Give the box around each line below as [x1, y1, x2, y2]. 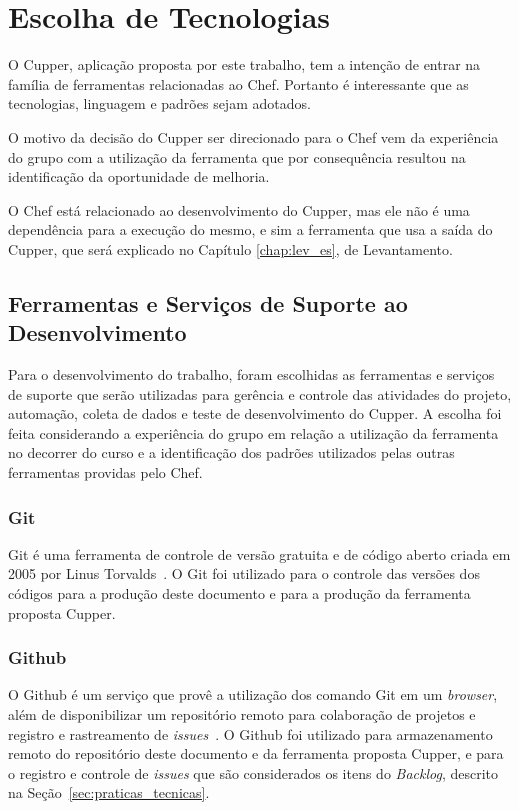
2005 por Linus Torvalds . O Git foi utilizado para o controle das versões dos [8, 563, 480, 584]
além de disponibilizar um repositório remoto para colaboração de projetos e [8, 704, 476, 725]
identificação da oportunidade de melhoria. [8, 166, 270, 187]
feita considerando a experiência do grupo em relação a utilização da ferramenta [8, 422, 499, 443]
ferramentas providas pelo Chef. [8, 462, 203, 483]
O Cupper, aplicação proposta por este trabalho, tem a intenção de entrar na [8, 54, 481, 75]
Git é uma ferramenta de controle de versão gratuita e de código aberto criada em [8, 543, 511, 564]
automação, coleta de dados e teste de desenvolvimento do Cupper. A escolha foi [8, 403, 502, 424]
